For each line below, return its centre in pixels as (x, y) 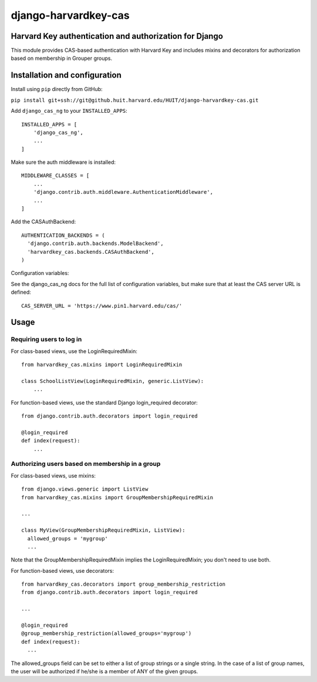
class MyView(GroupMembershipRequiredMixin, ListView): (103, 530)
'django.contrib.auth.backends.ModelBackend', (95, 243)
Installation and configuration (66, 75)
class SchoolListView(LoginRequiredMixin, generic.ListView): (113, 381)
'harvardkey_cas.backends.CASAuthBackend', (91, 252)
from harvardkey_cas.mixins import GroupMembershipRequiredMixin (117, 497)
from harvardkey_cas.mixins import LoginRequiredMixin (102, 365)
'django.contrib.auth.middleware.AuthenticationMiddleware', (123, 192)
